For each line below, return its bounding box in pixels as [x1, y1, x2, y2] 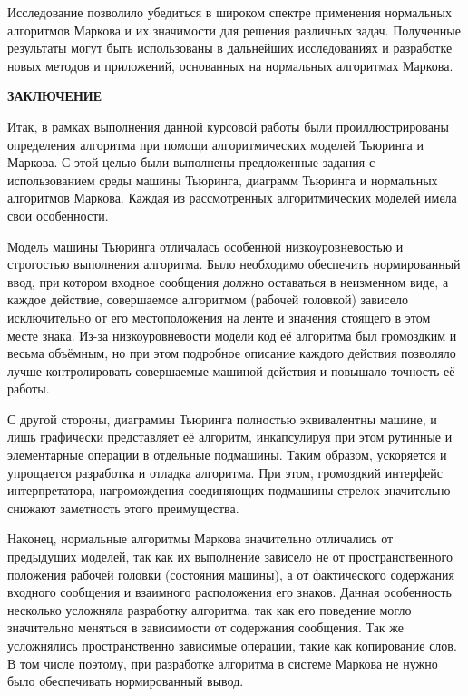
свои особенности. [7, 205, 109, 224]
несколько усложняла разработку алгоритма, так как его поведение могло [7, 600, 412, 619]
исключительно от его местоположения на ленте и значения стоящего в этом [7, 307, 431, 326]
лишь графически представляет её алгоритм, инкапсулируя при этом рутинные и [7, 427, 453, 446]
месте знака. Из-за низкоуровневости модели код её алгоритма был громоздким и [7, 325, 457, 344]
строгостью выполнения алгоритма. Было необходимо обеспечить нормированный [7, 254, 461, 273]
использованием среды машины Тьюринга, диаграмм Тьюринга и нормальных [7, 170, 438, 189]
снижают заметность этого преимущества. [7, 498, 239, 517]
